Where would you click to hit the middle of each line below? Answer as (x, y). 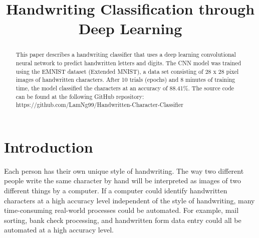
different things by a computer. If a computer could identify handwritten (116, 191)
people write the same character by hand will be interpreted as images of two (122, 181)
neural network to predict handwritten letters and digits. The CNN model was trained (128, 63)
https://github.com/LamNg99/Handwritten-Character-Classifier (99, 105)
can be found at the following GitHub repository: (80, 96)
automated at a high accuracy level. (59, 230)
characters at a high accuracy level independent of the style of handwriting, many (129, 200)
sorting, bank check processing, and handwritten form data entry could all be (123, 220)
